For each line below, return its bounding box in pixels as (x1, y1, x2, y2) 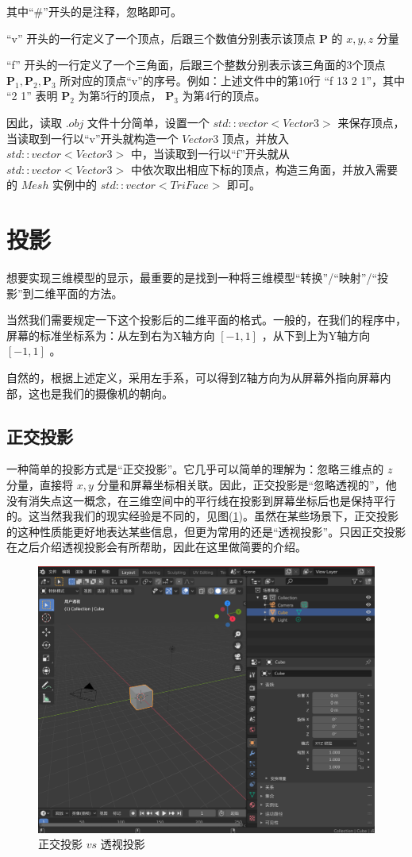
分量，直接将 (6, 477, 73, 493)
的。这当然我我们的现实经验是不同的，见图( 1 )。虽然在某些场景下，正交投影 (6, 508, 399, 524)
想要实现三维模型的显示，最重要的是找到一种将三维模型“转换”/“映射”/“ (6, 269, 378, 286)
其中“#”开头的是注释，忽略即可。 (6, 3, 182, 19)
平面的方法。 (56, 284, 123, 301)
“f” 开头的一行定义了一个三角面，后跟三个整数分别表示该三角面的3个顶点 (6, 56, 386, 73)
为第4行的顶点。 (182, 87, 266, 104)
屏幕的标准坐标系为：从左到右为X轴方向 (6, 326, 215, 343)
